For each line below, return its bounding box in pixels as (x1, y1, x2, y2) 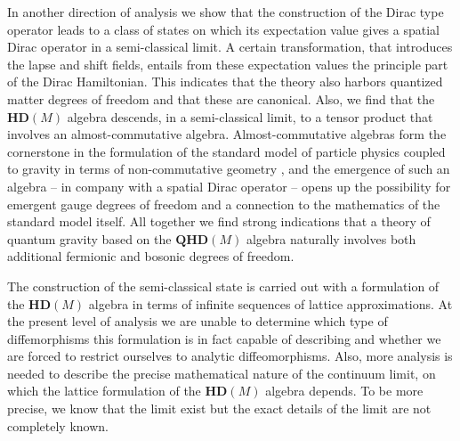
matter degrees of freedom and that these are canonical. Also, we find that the (7, 89, 435, 108)
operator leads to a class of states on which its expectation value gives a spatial (7, 20, 440, 38)
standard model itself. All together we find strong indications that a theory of (7, 212, 431, 231)
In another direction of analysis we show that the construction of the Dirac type (7, 3, 444, 20)
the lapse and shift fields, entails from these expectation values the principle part (7, 54, 448, 73)
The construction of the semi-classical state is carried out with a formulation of (7, 276, 440, 295)
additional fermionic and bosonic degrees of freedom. (7, 247, 295, 265)
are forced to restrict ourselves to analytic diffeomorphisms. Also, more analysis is (7, 347, 453, 365)
